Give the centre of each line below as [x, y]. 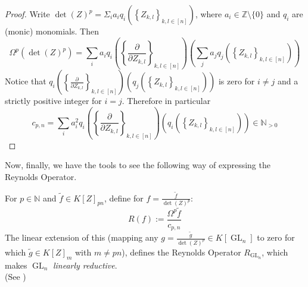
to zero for [276, 237]
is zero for [237, 81]
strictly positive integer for [53, 101]
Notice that [26, 81]
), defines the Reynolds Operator [181, 252]
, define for [124, 198]
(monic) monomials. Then [52, 31]
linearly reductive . [85, 265]
